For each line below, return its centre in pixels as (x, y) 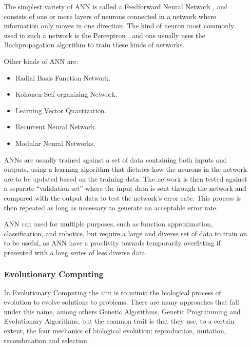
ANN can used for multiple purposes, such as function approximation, (108, 224)
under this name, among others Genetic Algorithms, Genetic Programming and (122, 311)
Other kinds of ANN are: (41, 61)
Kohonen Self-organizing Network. (66, 94)
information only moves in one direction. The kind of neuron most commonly (119, 26)
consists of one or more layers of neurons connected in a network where (110, 16)
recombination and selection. (47, 340)
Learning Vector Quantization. (61, 110)
